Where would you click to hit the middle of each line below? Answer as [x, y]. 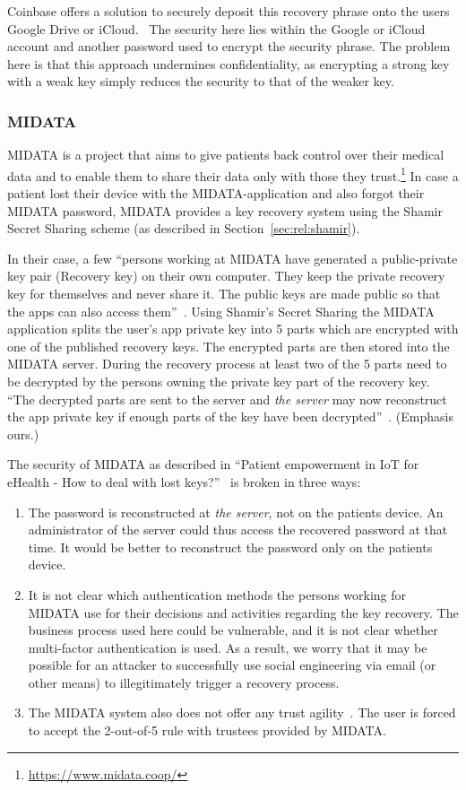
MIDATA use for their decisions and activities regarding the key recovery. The [243, 612]
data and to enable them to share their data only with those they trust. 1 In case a [233, 174]
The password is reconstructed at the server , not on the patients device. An [236, 512]
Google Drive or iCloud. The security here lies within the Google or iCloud [216, 28]
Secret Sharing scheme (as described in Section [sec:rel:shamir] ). [184, 228]
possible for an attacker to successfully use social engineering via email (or [232, 665]
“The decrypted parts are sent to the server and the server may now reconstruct [227, 399]
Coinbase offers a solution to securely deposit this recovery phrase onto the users [229, 11]
